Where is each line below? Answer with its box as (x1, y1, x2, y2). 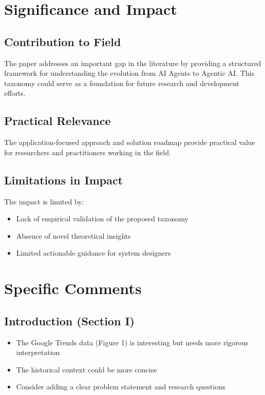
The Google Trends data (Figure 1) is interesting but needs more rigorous (16, 337, 249, 347)
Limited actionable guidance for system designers (16, 247, 171, 258)
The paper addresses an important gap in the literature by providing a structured (4, 57, 261, 68)
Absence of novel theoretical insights (16, 230, 131, 241)
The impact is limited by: (4, 196, 84, 206)
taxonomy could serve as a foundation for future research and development (4, 77, 239, 88)
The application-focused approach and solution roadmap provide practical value (4, 137, 255, 148)
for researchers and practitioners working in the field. (4, 147, 171, 157)
